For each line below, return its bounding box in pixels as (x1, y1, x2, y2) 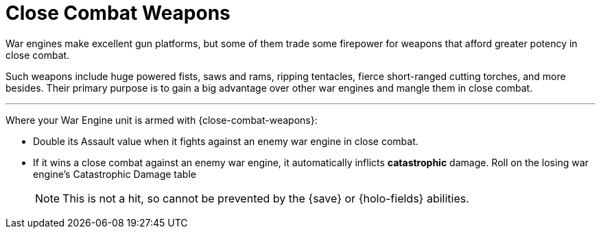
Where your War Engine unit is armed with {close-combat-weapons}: (5, 114, 318, 126)
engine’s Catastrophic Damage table (33, 168, 196, 180)
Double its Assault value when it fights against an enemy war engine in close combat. (33, 135, 419, 147)
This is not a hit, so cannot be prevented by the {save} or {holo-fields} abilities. (62, 191, 469, 205)
